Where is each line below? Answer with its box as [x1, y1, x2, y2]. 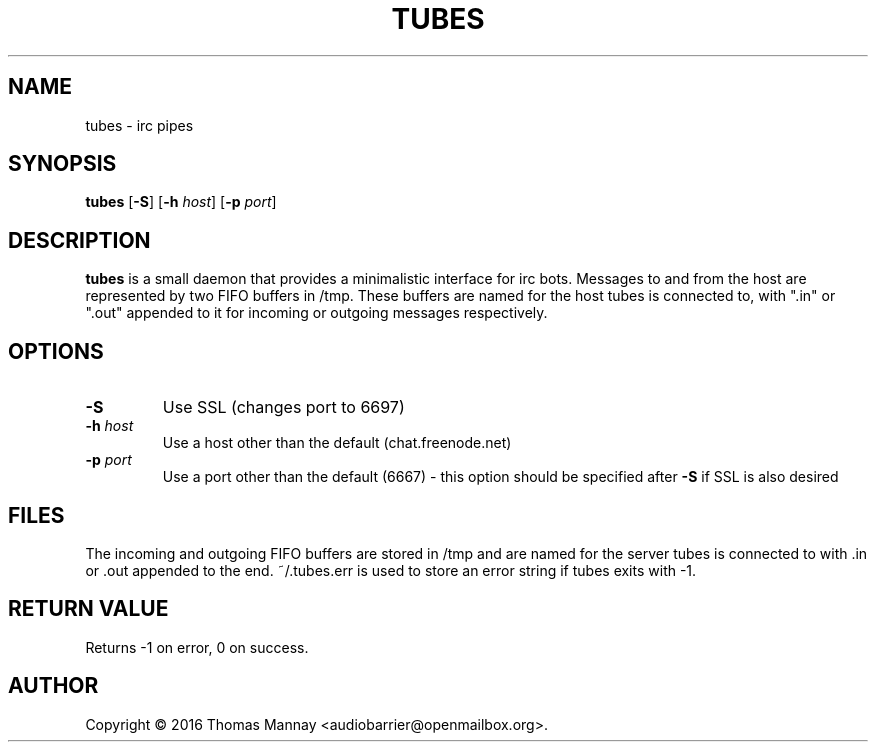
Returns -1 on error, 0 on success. [85, 638, 309, 656]
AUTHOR [8, 673, 99, 699]
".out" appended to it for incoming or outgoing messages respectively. [85, 304, 548, 322]
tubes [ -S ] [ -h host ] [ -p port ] [85, 193, 277, 211]
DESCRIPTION [8, 227, 151, 253]
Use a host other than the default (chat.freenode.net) [162, 434, 512, 452]
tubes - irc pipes [85, 116, 194, 134]
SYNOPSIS [8, 151, 117, 177]
